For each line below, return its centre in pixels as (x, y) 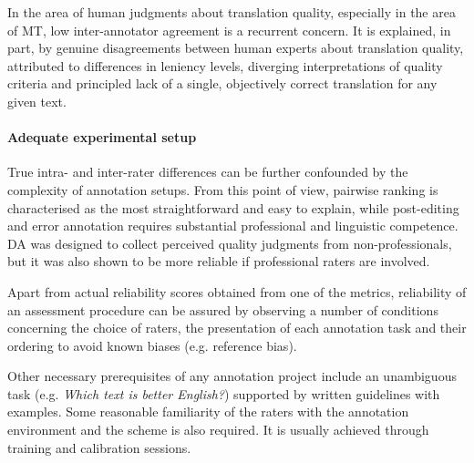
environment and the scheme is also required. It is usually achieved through (218, 430)
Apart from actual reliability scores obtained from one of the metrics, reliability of (237, 291)
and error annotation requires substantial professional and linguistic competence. (233, 226)
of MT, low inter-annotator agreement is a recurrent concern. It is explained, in (229, 30)
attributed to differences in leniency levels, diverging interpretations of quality (225, 65)
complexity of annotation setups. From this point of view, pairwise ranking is (223, 189)
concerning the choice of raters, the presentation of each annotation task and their (237, 328)
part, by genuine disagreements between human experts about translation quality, (236, 48)
